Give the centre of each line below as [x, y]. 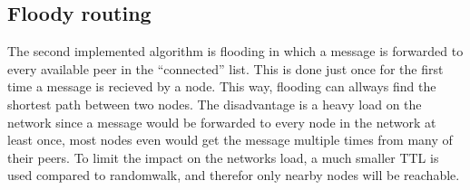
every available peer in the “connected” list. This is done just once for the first [225, 68]
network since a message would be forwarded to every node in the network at [222, 122]
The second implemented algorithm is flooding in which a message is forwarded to [235, 51]
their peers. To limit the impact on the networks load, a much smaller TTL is [223, 157]
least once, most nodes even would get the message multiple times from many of [230, 140]
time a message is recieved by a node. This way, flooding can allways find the [222, 86]
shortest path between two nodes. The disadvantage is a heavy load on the [215, 104]
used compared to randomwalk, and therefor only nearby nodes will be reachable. [234, 175]
